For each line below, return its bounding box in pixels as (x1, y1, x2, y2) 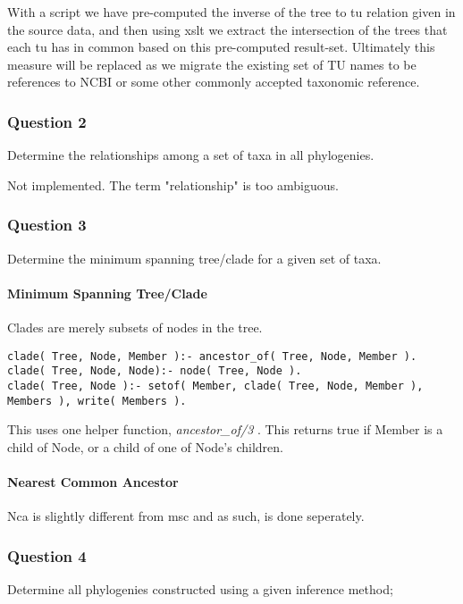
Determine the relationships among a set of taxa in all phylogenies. (7, 146, 375, 164)
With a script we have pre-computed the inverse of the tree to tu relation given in (7, 3, 456, 21)
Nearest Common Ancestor (7, 472, 179, 491)
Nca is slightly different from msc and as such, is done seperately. (7, 507, 365, 525)
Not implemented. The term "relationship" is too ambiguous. (7, 175, 339, 194)
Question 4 (7, 544, 87, 566)
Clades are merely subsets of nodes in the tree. (7, 317, 263, 336)
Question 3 (7, 214, 87, 236)
